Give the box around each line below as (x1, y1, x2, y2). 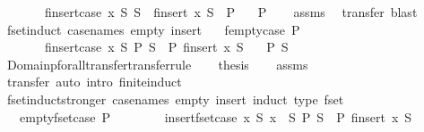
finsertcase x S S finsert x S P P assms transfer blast (44, 3, 418, 21)
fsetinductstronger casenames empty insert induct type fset (6, 89, 344, 108)
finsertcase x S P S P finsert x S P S (44, 37, 289, 56)
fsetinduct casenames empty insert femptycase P (6, 20, 300, 38)
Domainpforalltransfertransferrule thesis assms (6, 54, 308, 73)
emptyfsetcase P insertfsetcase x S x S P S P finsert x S (19, 107, 412, 126)
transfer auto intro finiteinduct (6, 72, 182, 91)
